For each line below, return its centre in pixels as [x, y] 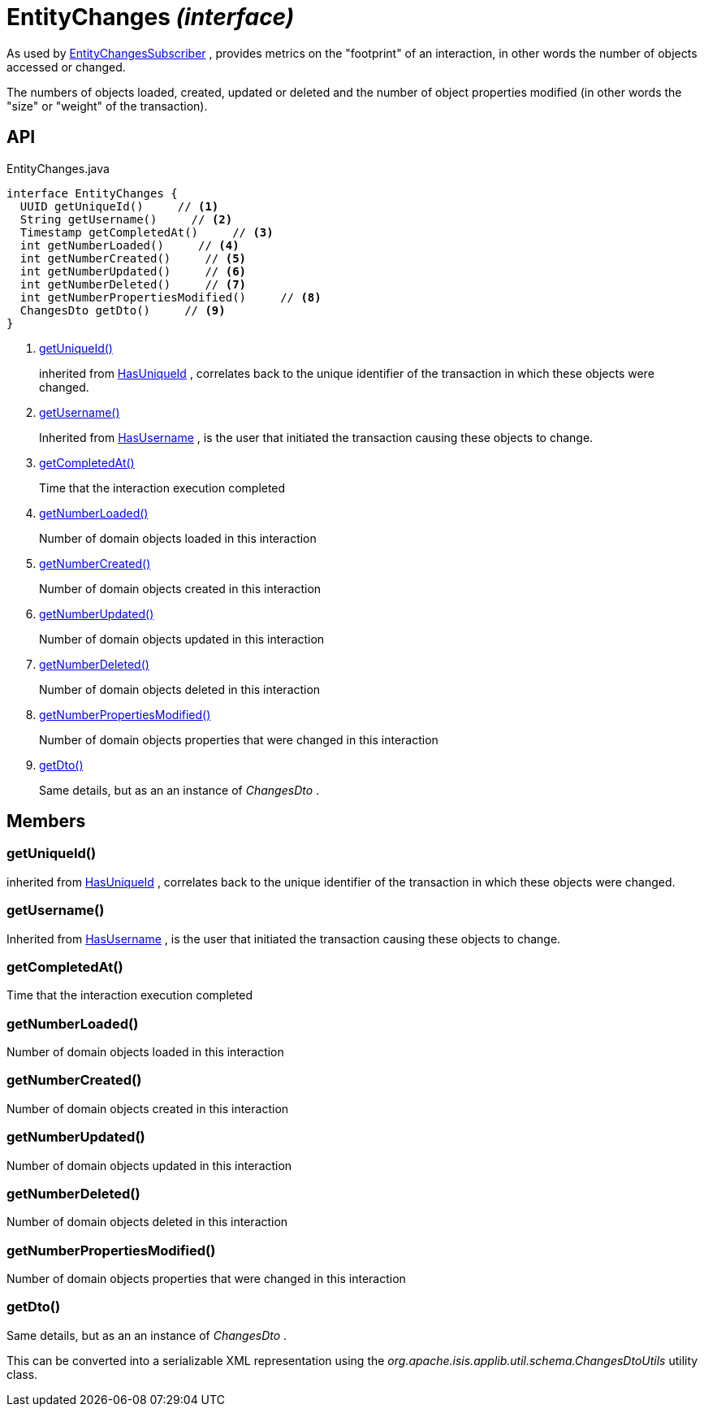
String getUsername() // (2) [126, 219]
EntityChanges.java [58, 168]
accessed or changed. [66, 67]
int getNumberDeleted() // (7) [133, 284]
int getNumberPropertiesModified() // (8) [171, 297]
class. [22, 1374]
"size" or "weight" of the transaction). [107, 106]
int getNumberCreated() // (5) [133, 258]
